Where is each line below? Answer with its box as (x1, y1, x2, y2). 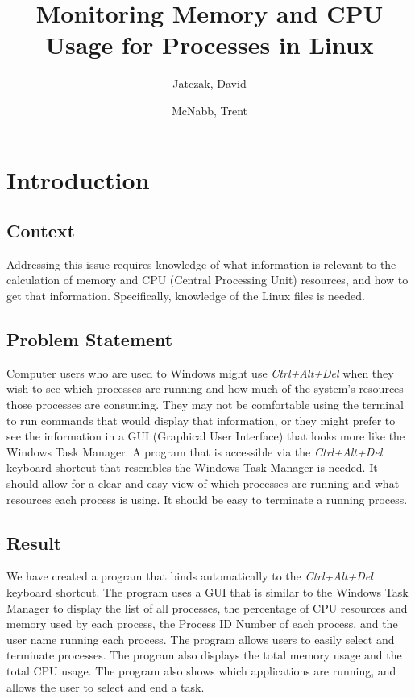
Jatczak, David (172, 75, 247, 92)
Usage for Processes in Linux (45, 28, 374, 61)
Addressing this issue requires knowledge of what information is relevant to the (6, 255, 396, 272)
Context (6, 218, 75, 243)
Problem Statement (6, 327, 173, 352)
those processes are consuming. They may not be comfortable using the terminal (6, 396, 404, 413)
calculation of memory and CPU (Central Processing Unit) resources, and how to (6, 271, 409, 288)
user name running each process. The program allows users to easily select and (6, 630, 395, 647)
